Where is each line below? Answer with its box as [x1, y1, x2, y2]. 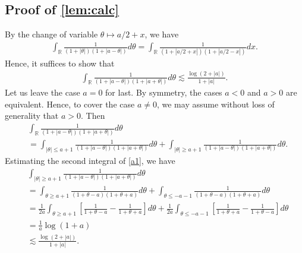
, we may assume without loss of [156, 97, 275, 110]
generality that [5, 109, 59, 122]
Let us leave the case [5, 86, 80, 98]
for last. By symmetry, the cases [105, 86, 222, 98]
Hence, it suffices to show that [5, 56, 115, 69]
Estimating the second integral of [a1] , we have [5, 154, 175, 166]
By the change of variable [5, 28, 98, 40]
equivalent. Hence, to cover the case [5, 97, 135, 110]
